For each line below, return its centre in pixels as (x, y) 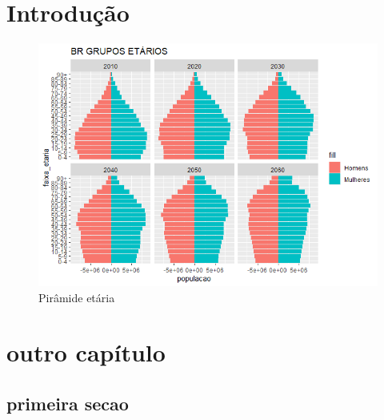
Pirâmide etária (77, 297)
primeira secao (68, 403)
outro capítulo (86, 352)
